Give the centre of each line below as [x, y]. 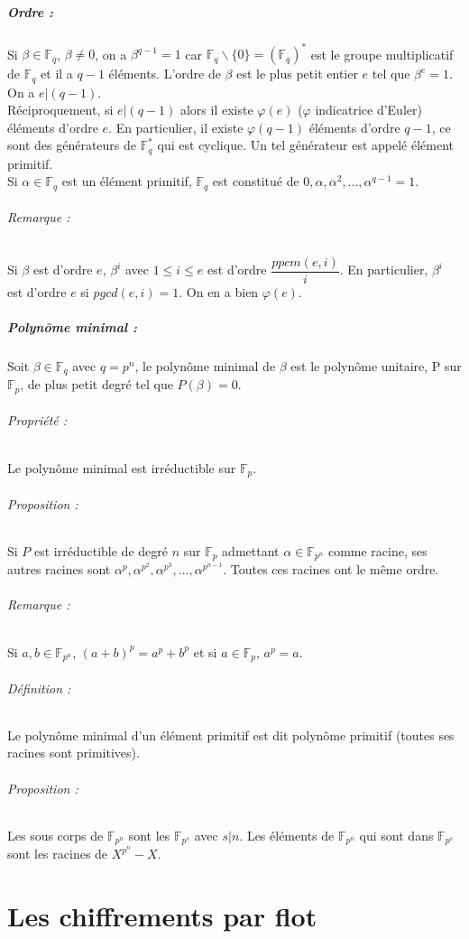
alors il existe [216, 110]
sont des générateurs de [72, 145]
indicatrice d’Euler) [368, 110]
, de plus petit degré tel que [97, 384]
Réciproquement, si [60, 110]
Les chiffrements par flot [162, 916]
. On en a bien [219, 291]
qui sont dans [396, 835]
